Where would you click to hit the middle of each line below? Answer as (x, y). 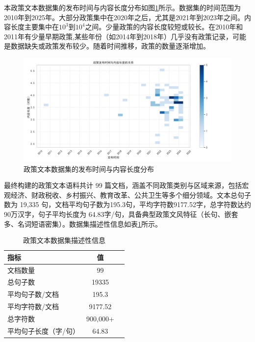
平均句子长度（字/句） (43, 330)
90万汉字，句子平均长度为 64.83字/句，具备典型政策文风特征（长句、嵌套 (121, 214)
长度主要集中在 (35, 27)
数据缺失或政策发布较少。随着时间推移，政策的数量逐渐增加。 (110, 46)
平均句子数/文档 (33, 294)
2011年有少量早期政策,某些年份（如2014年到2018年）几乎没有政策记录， (118, 36)
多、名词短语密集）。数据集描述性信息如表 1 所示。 (83, 224)
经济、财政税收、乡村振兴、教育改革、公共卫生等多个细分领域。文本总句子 (131, 195)
